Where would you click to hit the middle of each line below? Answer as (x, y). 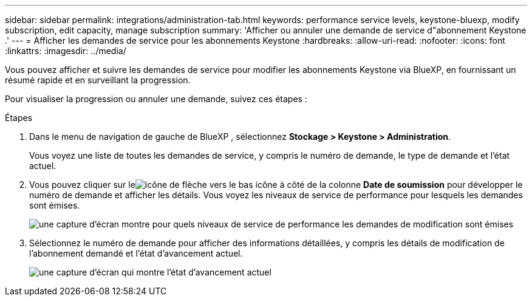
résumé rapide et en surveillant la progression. (98, 80)
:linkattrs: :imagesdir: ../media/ (66, 51)
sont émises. (55, 205)
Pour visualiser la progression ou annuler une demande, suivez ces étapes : (156, 99)
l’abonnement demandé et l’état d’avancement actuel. (136, 253)
